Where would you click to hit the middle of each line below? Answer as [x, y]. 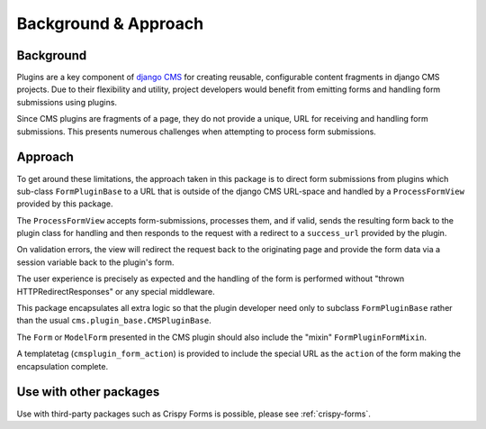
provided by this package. [65, 204]
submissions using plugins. [67, 102]
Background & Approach [110, 23]
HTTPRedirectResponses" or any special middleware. [116, 291]
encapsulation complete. [62, 366]
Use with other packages [88, 392]
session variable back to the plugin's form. [95, 262]
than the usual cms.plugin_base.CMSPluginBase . [114, 321]
